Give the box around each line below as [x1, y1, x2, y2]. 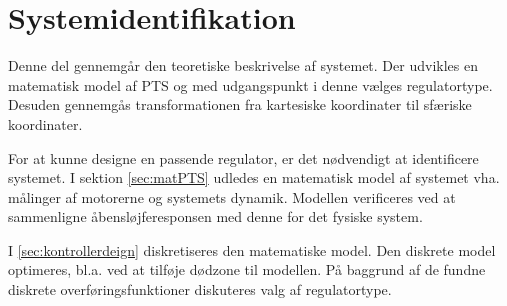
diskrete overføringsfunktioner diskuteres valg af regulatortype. [8, 279, 392, 300]
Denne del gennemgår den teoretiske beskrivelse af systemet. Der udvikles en [8, 55, 478, 76]
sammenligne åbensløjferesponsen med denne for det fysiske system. [8, 206, 423, 227]
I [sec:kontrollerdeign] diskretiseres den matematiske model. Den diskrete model [8, 239, 496, 260]
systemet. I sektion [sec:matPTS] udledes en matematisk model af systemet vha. [8, 167, 500, 188]
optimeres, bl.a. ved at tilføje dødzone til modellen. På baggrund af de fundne [8, 259, 486, 280]
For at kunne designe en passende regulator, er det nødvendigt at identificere [8, 147, 479, 168]
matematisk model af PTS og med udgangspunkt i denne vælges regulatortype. [8, 74, 493, 95]
